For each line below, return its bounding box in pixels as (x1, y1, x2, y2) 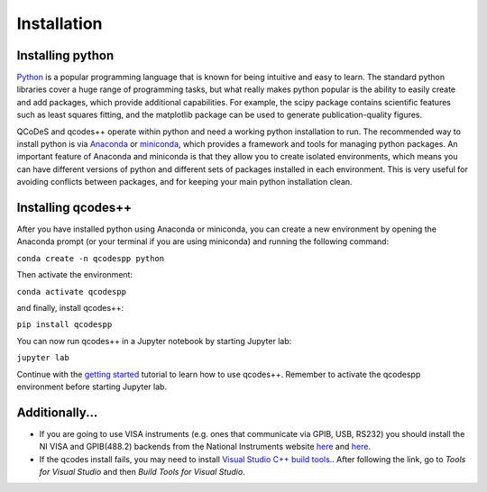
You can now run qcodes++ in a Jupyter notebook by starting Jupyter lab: (16, 335, 292, 346)
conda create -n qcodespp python (16, 253, 165, 263)
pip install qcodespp (16, 320, 113, 330)
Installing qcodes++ (16, 200, 133, 215)
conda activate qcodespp (16, 287, 126, 296)
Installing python (16, 48, 115, 63)
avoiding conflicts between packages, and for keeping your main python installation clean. (16, 177, 353, 187)
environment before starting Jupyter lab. (16, 381, 167, 392)
